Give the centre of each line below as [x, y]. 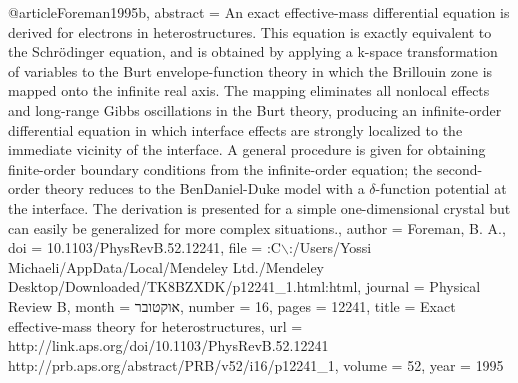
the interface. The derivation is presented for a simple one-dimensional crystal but [259, 207]
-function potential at [441, 188]
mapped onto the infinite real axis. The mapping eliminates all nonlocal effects [249, 90]
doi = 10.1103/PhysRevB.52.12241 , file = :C [144, 247]
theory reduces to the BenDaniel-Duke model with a [204, 188]
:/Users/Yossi [330, 247]
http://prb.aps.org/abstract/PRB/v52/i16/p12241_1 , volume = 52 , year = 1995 [256, 364]
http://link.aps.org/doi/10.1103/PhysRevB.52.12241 [168, 345]
